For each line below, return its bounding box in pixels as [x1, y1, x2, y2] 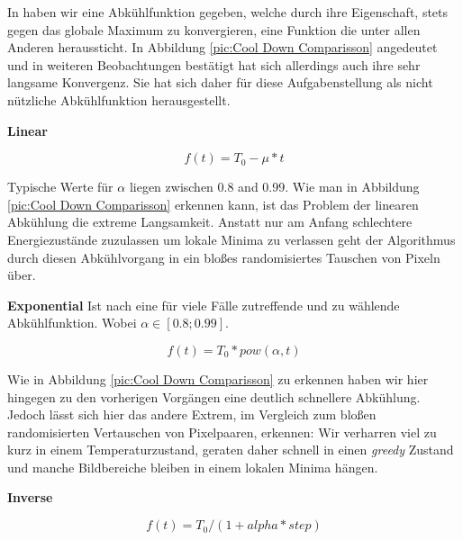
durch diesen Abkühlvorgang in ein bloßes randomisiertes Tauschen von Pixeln [7, 247, 440, 266]
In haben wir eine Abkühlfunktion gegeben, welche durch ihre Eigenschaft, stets [7, 3, 449, 21]
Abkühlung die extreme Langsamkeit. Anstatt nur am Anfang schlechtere [7, 212, 413, 231]
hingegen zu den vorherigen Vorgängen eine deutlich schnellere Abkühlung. [7, 387, 421, 406]
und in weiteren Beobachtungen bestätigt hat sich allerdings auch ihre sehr [7, 55, 421, 74]
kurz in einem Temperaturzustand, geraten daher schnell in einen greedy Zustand [7, 440, 454, 459]
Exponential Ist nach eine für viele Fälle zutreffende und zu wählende [7, 295, 400, 314]
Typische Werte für [7, 177, 113, 196]
